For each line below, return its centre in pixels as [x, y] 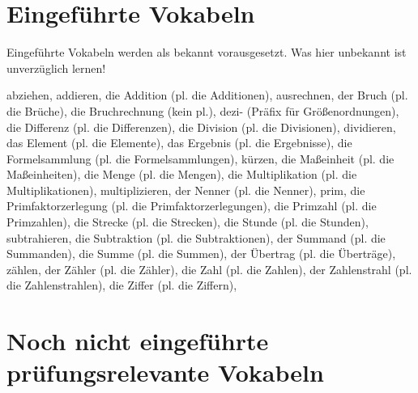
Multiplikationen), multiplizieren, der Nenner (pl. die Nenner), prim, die [186, 190]
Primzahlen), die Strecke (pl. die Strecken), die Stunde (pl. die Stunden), [188, 222]
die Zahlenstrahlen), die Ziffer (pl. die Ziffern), [122, 285]
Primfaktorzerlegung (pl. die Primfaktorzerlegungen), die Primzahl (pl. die [192, 206]
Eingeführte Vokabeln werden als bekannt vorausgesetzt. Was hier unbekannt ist [207, 52]
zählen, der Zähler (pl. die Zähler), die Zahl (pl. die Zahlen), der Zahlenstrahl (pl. [209, 269]
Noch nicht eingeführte [138, 341]
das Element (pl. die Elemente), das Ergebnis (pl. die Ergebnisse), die [179, 143]
